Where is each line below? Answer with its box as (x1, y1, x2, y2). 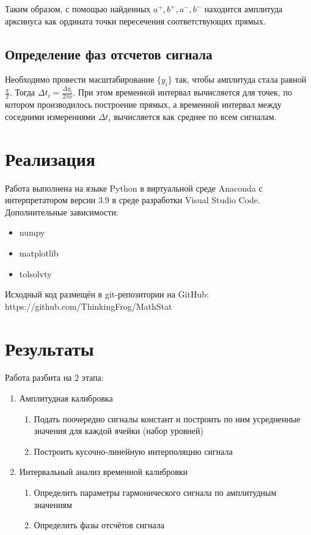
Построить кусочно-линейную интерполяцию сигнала (34, 444, 233, 457)
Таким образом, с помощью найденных (5, 2, 151, 15)
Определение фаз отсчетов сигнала (5, 44, 213, 63)
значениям (34, 498, 72, 511)
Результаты (5, 335, 94, 361)
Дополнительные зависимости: (5, 205, 119, 218)
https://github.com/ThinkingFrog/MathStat (5, 299, 172, 312)
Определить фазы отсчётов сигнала (34, 518, 165, 531)
